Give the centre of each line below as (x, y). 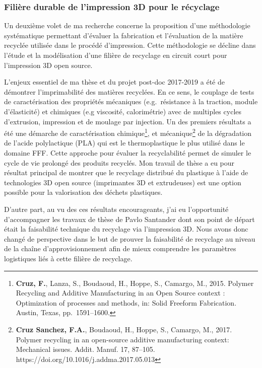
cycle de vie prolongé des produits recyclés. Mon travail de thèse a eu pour (119, 162)
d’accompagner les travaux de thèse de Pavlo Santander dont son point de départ (129, 219)
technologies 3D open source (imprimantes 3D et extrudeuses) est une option (123, 182)
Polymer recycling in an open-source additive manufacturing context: (122, 339)
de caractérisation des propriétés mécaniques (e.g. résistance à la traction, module (131, 101)
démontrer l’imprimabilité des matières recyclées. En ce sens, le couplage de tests (129, 91)
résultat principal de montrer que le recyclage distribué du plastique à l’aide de (126, 172)
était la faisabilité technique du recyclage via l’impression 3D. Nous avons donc (126, 229)
